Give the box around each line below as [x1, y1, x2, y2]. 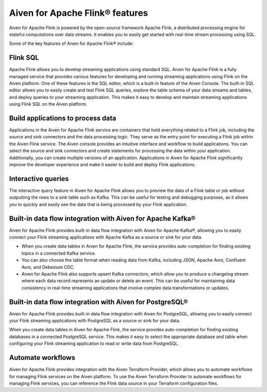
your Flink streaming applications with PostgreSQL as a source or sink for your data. [9, 318, 180, 324]
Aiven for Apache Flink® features [9, 7, 148, 18]
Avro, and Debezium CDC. [21, 264, 75, 270]
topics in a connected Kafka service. [21, 250, 96, 256]
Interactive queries [9, 174, 69, 183]
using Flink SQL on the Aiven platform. [9, 101, 88, 107]
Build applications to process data [9, 114, 116, 122]
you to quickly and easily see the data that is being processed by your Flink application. [9, 201, 187, 207]
